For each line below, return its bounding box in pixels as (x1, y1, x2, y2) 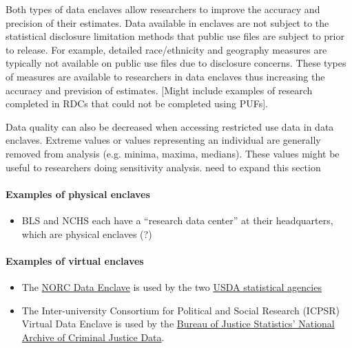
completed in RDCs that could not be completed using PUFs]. (6, 96, 268, 111)
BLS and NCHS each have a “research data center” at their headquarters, (21, 213, 333, 227)
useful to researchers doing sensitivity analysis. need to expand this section (6, 160, 321, 174)
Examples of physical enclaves (6, 186, 150, 201)
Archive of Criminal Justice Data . (21, 329, 165, 344)
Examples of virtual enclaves (6, 253, 144, 268)
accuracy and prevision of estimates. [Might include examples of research (6, 83, 313, 97)
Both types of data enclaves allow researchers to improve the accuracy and (6, 2, 320, 16)
